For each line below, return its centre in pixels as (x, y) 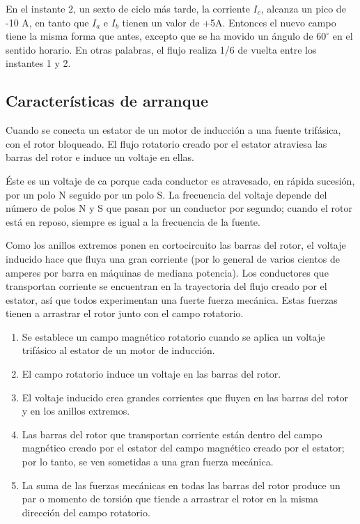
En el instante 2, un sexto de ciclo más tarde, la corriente (128, 8)
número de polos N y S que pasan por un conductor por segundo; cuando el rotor (179, 208)
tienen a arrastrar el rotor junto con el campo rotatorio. (125, 313)
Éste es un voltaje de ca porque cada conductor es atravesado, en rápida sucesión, (180, 180)
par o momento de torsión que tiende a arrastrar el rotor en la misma (170, 499)
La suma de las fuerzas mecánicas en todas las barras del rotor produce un (181, 485)
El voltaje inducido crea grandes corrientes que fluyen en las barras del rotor (185, 397)
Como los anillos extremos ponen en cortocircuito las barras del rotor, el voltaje (176, 245)
